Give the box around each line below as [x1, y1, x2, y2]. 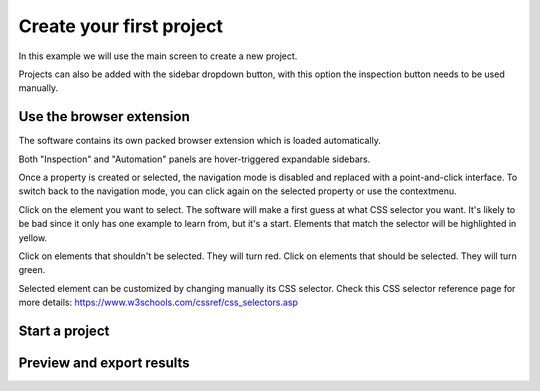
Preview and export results [18, 354, 190, 371]
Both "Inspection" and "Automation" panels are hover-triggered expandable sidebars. [18, 153, 371, 165]
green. [18, 264, 46, 276]
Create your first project [18, 15, 224, 37]
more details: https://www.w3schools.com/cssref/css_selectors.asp [18, 296, 299, 309]
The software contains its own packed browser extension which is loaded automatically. [18, 135, 382, 147]
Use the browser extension [18, 108, 190, 125]
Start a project [18, 322, 110, 339]
